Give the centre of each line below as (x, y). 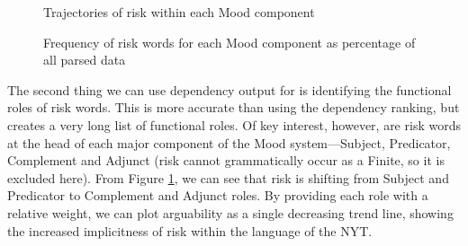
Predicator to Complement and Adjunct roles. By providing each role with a (218, 195)
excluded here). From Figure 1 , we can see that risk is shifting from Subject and (228, 177)
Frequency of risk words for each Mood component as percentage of (229, 42)
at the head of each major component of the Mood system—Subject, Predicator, (229, 142)
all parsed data (85, 60)
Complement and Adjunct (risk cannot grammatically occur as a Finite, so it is (226, 160)
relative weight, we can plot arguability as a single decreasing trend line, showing (230, 212)
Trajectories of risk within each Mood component (179, 12)
